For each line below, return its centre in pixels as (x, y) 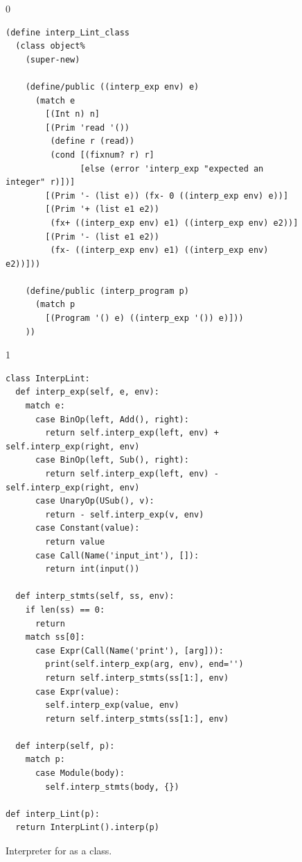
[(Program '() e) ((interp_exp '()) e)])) (144, 318)
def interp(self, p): (65, 746)
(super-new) (53, 59)
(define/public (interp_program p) (107, 291)
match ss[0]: (55, 637)
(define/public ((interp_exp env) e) (112, 86)
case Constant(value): (87, 528)
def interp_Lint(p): (53, 814)
